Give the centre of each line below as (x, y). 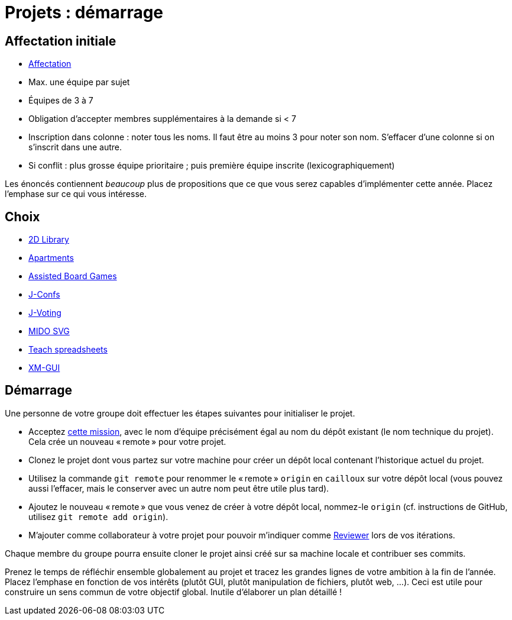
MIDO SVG (49, 331)
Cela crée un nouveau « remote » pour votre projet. (127, 441)
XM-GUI (44, 368)
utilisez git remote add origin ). (98, 516)
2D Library (49, 240)
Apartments (51, 258)
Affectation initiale (61, 41)
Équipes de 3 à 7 (61, 101)
